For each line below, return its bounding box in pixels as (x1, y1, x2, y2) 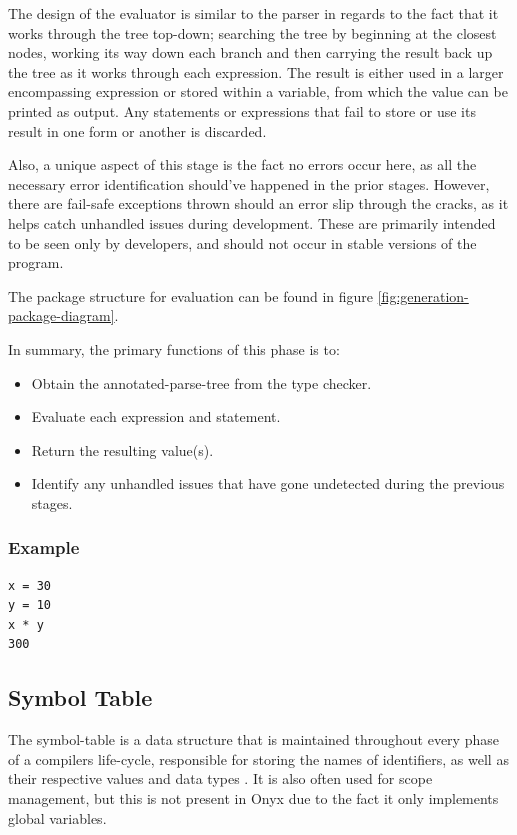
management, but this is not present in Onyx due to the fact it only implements (8, 788, 499, 809)
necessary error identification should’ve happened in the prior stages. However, (8, 173, 490, 194)
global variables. (8, 807, 107, 828)
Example (8, 535, 80, 560)
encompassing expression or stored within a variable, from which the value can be (8, 81, 508, 102)
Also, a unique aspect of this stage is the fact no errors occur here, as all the (8, 154, 477, 175)
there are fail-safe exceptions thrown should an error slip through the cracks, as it (8, 193, 509, 214)
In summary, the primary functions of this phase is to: (8, 338, 340, 359)
